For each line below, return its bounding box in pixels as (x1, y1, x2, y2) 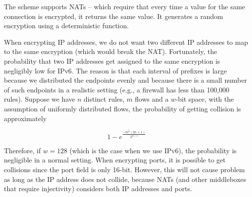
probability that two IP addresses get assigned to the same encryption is (4, 55, 220, 66)
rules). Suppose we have (4, 94, 76, 104)
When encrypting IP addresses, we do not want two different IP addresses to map (4, 36, 248, 47)
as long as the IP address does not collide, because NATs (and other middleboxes (4, 174, 247, 184)
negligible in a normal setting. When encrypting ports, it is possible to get (4, 155, 226, 165)
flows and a (135, 94, 169, 104)
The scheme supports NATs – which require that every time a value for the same (4, 1, 245, 11)
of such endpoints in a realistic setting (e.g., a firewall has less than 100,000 (4, 84, 230, 94)
